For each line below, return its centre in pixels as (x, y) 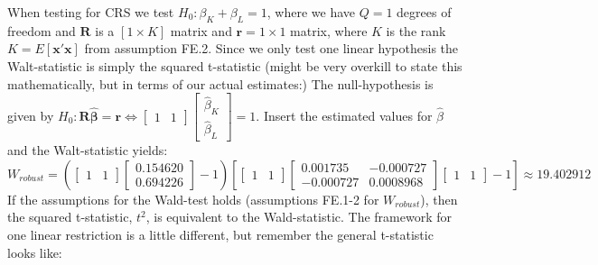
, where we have (311, 12)
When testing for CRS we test (91, 12)
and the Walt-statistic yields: (88, 150)
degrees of (424, 12)
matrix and (201, 30)
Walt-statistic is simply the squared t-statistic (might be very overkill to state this (235, 65)
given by (31, 115)
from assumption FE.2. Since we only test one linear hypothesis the (271, 48)
